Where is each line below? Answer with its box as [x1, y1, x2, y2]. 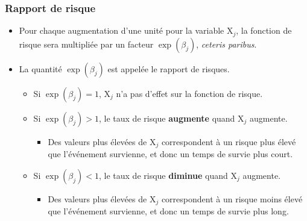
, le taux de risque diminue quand [98, 169, 228, 181]
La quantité [19, 62, 62, 75]
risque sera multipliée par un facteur [19, 37, 154, 50]
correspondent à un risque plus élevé [161, 135, 296, 148]
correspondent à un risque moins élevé [161, 192, 303, 205]
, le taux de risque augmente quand [98, 111, 235, 124]
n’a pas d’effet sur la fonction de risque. [116, 87, 263, 99]
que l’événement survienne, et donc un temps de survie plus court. [48, 148, 293, 160]
